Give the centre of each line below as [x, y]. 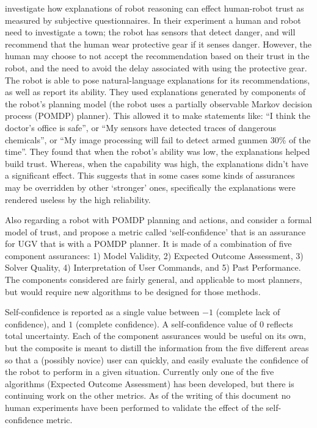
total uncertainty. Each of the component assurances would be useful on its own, [155, 336]
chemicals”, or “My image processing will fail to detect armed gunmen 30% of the [158, 139]
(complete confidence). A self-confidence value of [166, 323]
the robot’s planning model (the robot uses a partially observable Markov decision [159, 103]
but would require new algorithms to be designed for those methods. [133, 291]
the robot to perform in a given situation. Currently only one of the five [140, 372]
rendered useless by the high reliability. [78, 199]
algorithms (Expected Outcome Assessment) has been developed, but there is [150, 383]
